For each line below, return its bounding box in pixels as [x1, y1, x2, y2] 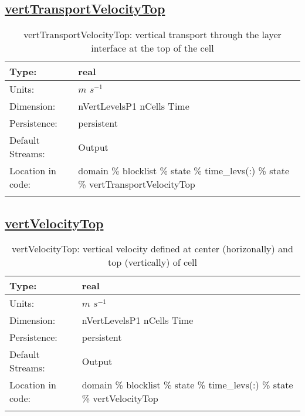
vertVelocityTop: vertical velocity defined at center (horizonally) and [12, 242, 293, 256]
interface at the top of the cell [91, 41, 214, 55]
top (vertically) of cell [107, 255, 198, 269]
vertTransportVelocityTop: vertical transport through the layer [23, 28, 282, 42]
